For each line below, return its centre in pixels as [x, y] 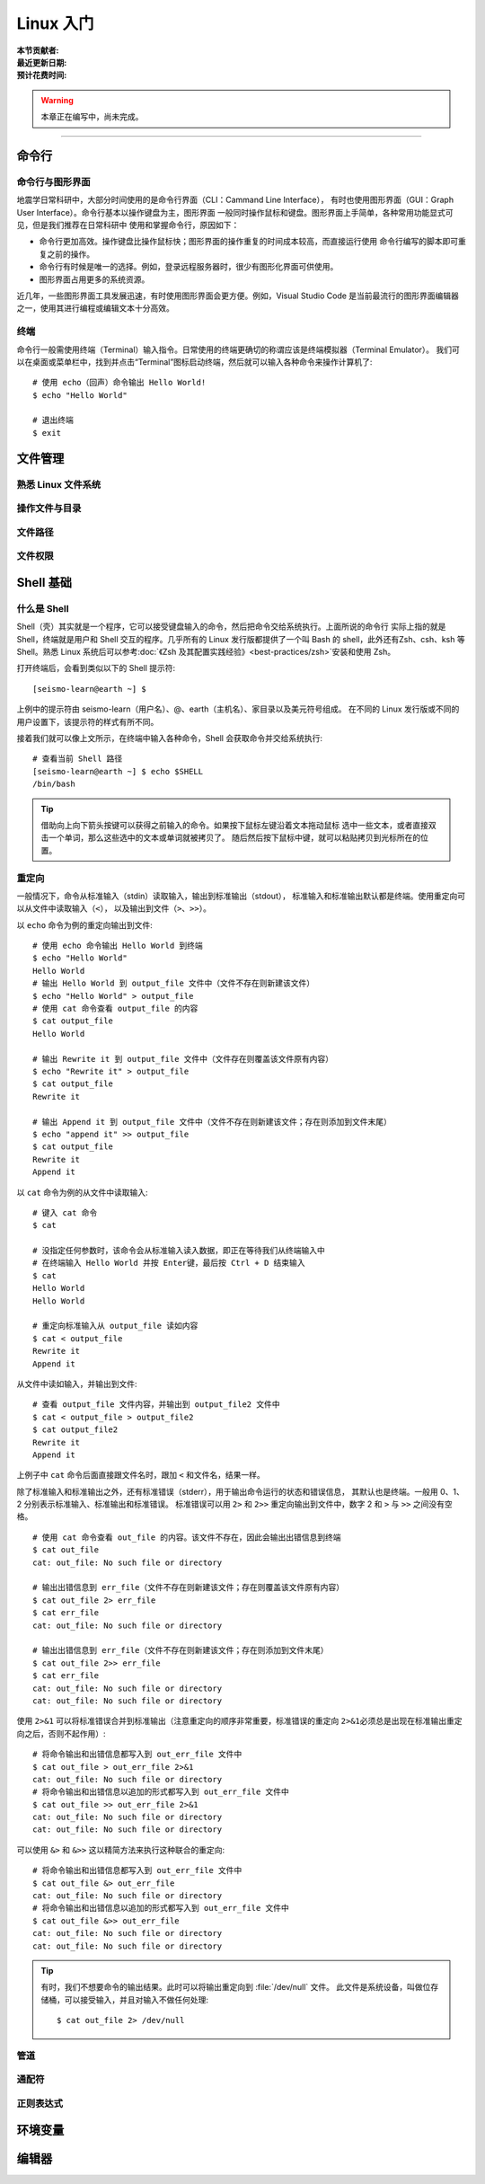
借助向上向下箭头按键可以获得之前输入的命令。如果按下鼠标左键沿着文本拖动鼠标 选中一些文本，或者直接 [234, 825]
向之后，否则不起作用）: [62, 1733]
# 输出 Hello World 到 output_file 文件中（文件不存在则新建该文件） [174, 983]
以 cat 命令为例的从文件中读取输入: [82, 1192]
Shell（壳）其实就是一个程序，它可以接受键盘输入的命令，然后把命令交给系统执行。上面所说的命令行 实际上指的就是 [231, 627]
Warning [57, 100]
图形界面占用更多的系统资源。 [94, 279]
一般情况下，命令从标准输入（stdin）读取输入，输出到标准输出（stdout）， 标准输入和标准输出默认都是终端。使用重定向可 [241, 896]
